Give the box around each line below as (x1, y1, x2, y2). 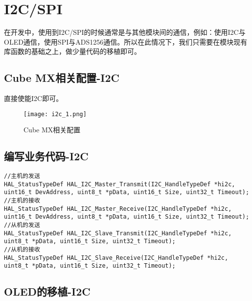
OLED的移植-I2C (4, 284, 91, 299)
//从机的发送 (4, 222, 40, 229)
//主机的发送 (4, 173, 40, 180)
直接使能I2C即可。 (4, 93, 63, 103)
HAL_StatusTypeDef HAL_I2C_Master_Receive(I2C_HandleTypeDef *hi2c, (4, 205, 232, 212)
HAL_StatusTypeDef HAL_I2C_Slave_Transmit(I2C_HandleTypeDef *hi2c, (4, 229, 232, 237)
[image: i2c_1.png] (23, 110, 87, 118)
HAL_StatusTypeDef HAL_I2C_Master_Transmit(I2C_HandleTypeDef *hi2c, (4, 180, 235, 188)
